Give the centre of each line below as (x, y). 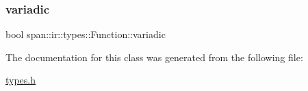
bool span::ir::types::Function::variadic (86, 34)
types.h (21, 80)
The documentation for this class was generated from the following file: (154, 57)
